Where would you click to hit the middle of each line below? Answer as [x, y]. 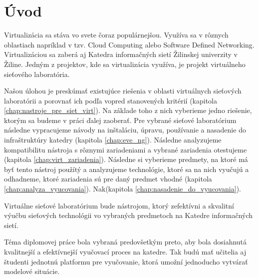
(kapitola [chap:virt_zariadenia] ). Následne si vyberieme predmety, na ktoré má [126, 159]
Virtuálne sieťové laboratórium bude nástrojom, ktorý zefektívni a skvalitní [119, 205]
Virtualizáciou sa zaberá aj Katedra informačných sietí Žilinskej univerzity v [121, 54]
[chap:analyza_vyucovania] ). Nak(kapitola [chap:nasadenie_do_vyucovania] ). [123, 189]
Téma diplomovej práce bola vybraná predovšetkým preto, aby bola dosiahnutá [126, 242]
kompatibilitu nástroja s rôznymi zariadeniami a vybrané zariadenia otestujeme [126, 149]
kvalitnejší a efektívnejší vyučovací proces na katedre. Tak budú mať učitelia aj [125, 251]
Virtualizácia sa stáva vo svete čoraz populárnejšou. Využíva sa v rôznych [116, 35]
